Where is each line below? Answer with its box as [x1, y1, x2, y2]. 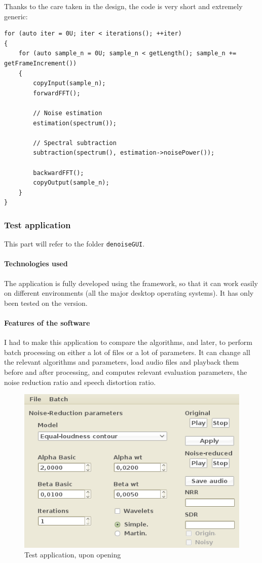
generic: [4, 11, 28, 21]
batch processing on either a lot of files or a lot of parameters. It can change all [4, 346, 250, 357]
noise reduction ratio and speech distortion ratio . [4, 376, 156, 387]
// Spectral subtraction [33, 139, 117, 147]
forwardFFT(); [33, 89, 81, 97]
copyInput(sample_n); [33, 80, 106, 87]
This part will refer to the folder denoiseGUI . [4, 238, 145, 249]
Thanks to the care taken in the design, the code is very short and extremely [4, 1, 243, 11]
